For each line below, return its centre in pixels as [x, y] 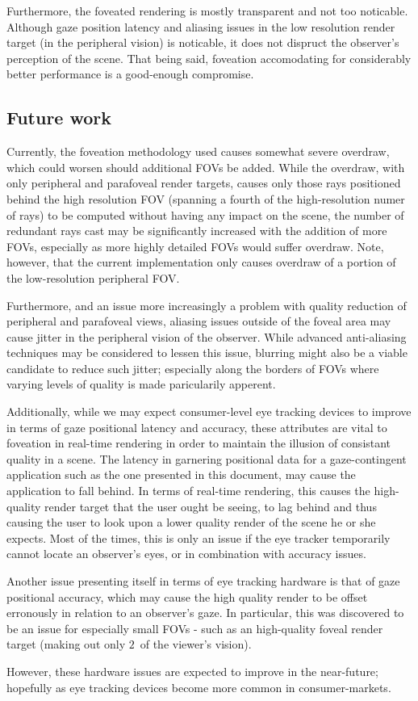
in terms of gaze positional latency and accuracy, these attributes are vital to [197, 427]
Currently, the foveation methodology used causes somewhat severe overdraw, [198, 151]
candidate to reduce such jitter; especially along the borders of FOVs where [193, 368]
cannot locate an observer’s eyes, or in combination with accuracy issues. [186, 554]
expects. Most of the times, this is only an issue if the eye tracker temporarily [199, 537]
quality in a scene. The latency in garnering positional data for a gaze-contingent [207, 458]
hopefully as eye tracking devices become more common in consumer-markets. [199, 687]
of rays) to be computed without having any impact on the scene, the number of [205, 214]
